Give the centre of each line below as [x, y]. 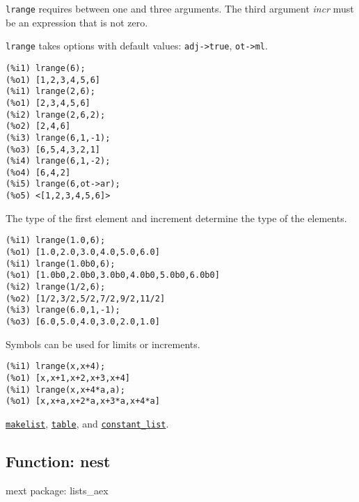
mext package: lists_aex [57, 490]
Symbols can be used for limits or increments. [103, 344]
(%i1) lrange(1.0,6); [56, 241]
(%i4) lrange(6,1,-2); [58, 161]
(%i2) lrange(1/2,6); [56, 287]
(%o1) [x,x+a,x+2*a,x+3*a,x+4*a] [83, 401]
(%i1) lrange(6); [46, 68]
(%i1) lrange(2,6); [50, 92]
